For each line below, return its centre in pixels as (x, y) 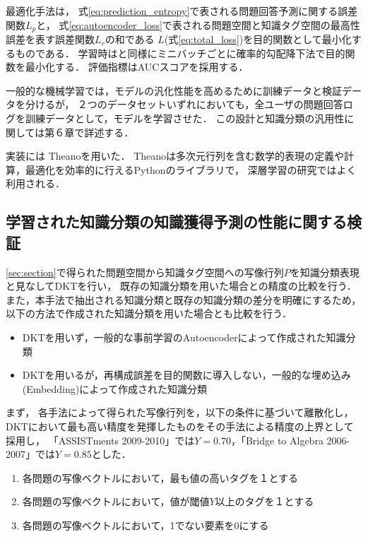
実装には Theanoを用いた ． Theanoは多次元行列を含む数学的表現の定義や (175, 156)
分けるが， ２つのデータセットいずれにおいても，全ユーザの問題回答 (184, 104)
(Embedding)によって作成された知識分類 (115, 388)
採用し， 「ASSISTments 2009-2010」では (100, 440)
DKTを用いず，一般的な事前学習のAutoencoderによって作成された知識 (184, 337)
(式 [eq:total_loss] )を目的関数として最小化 (258, 39)
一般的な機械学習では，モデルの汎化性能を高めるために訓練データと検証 (174, 90)
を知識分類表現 (325, 272)
